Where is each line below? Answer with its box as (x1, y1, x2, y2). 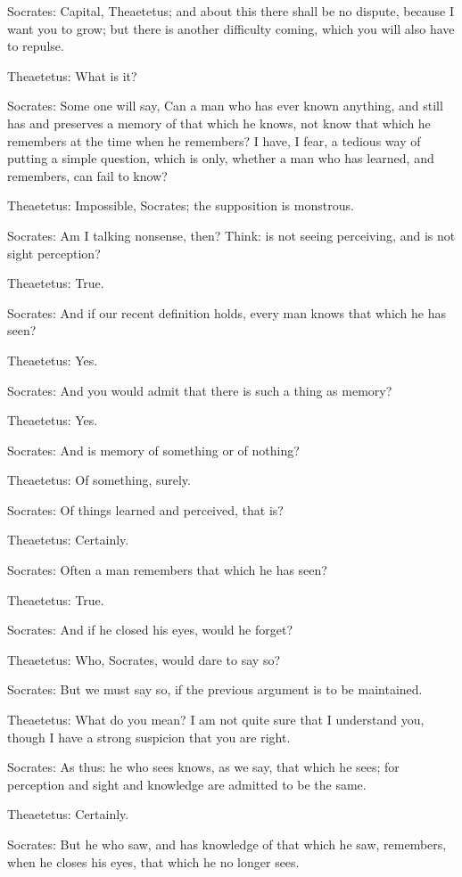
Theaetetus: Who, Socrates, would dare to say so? (7, 650, 281, 668)
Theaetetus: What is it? (7, 66, 137, 85)
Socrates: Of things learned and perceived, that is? (7, 500, 284, 519)
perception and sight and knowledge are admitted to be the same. (7, 775, 367, 793)
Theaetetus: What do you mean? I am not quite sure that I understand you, (7, 710, 425, 729)
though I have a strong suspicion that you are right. (7, 727, 291, 746)
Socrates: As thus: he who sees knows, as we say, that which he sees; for (7, 758, 400, 776)
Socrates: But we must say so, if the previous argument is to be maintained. (7, 680, 423, 699)
